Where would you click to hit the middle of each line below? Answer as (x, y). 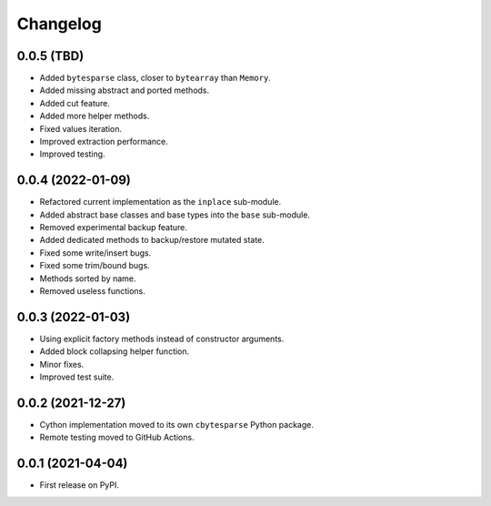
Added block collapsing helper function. (115, 351)
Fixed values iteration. (81, 128)
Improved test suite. (77, 377)
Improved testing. (72, 154)
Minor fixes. (62, 364)
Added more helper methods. (95, 116)
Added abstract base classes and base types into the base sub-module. (175, 215)
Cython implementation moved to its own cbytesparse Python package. (176, 425)
